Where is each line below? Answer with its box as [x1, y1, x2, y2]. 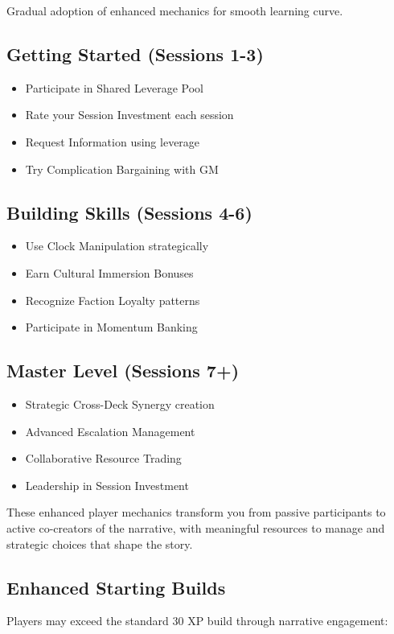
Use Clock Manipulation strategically [25, 237, 209, 254]
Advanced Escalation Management [25, 422, 195, 439]
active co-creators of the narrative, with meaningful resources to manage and [6, 519, 385, 536]
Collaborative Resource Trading [25, 450, 182, 467]
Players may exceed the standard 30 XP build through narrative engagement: [6, 612, 388, 629]
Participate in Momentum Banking [25, 319, 198, 336]
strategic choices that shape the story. [6, 535, 193, 552]
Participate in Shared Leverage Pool [25, 79, 204, 96]
